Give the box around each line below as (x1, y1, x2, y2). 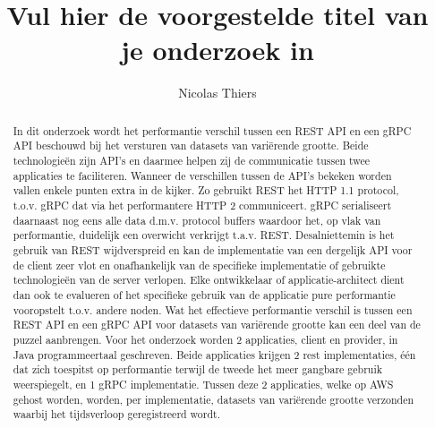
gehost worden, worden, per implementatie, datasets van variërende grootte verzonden (13, 391, 414, 407)
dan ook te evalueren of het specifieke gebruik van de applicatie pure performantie (13, 287, 396, 302)
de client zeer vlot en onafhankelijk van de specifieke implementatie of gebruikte (13, 257, 386, 272)
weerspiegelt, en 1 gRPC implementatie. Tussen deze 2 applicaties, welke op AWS (13, 376, 394, 391)
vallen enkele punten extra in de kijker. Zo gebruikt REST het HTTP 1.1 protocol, (13, 183, 399, 198)
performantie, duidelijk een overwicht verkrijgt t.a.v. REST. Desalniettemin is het (13, 227, 395, 243)
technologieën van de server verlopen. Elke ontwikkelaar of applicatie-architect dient (13, 272, 405, 287)
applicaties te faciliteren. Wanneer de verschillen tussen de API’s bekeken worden (13, 167, 392, 183)
